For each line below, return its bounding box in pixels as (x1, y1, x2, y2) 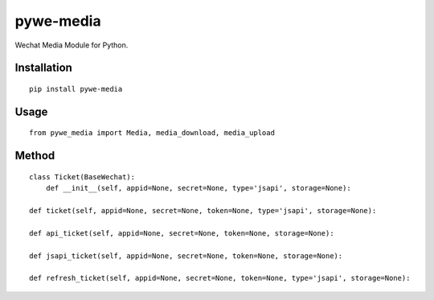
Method (14, 149, 55, 162)
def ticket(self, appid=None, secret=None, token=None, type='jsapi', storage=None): (29, 206, 377, 215)
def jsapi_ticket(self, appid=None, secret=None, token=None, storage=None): (29, 251, 343, 261)
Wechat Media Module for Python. (14, 40, 129, 50)
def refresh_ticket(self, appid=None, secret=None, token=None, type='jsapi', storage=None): (29, 273, 411, 283)
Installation (14, 61, 72, 75)
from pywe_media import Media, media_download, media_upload (29, 129, 275, 138)
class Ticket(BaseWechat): (29, 172, 136, 181)
